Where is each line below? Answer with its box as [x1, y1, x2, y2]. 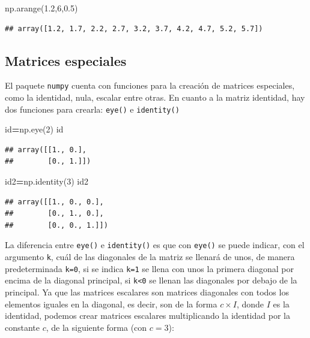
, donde [236, 297, 264, 310]
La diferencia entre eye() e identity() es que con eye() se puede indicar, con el [5, 239, 305, 251]
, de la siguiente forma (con [46, 321, 147, 333]
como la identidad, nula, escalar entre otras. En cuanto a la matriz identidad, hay [5, 91, 305, 104]
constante [5, 321, 40, 333]
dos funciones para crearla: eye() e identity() [5, 102, 180, 115]
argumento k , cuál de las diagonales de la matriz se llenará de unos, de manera [5, 251, 295, 263]
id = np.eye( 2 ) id [5, 123, 64, 135]
